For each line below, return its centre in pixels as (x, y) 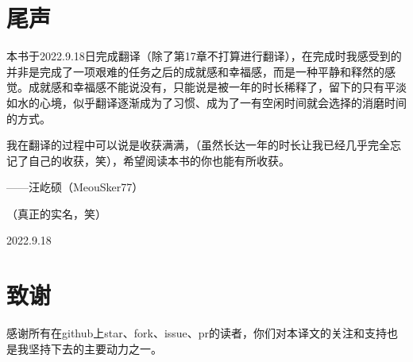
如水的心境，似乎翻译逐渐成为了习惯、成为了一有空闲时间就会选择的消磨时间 (206, 102)
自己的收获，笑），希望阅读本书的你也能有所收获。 (159, 160)
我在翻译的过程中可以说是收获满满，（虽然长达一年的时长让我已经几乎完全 (198, 145)
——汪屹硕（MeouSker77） (75, 187)
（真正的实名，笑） (56, 213)
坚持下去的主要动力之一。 (95, 348)
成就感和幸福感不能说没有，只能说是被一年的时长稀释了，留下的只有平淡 (217, 87)
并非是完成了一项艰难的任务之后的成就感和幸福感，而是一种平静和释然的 (195, 71)
